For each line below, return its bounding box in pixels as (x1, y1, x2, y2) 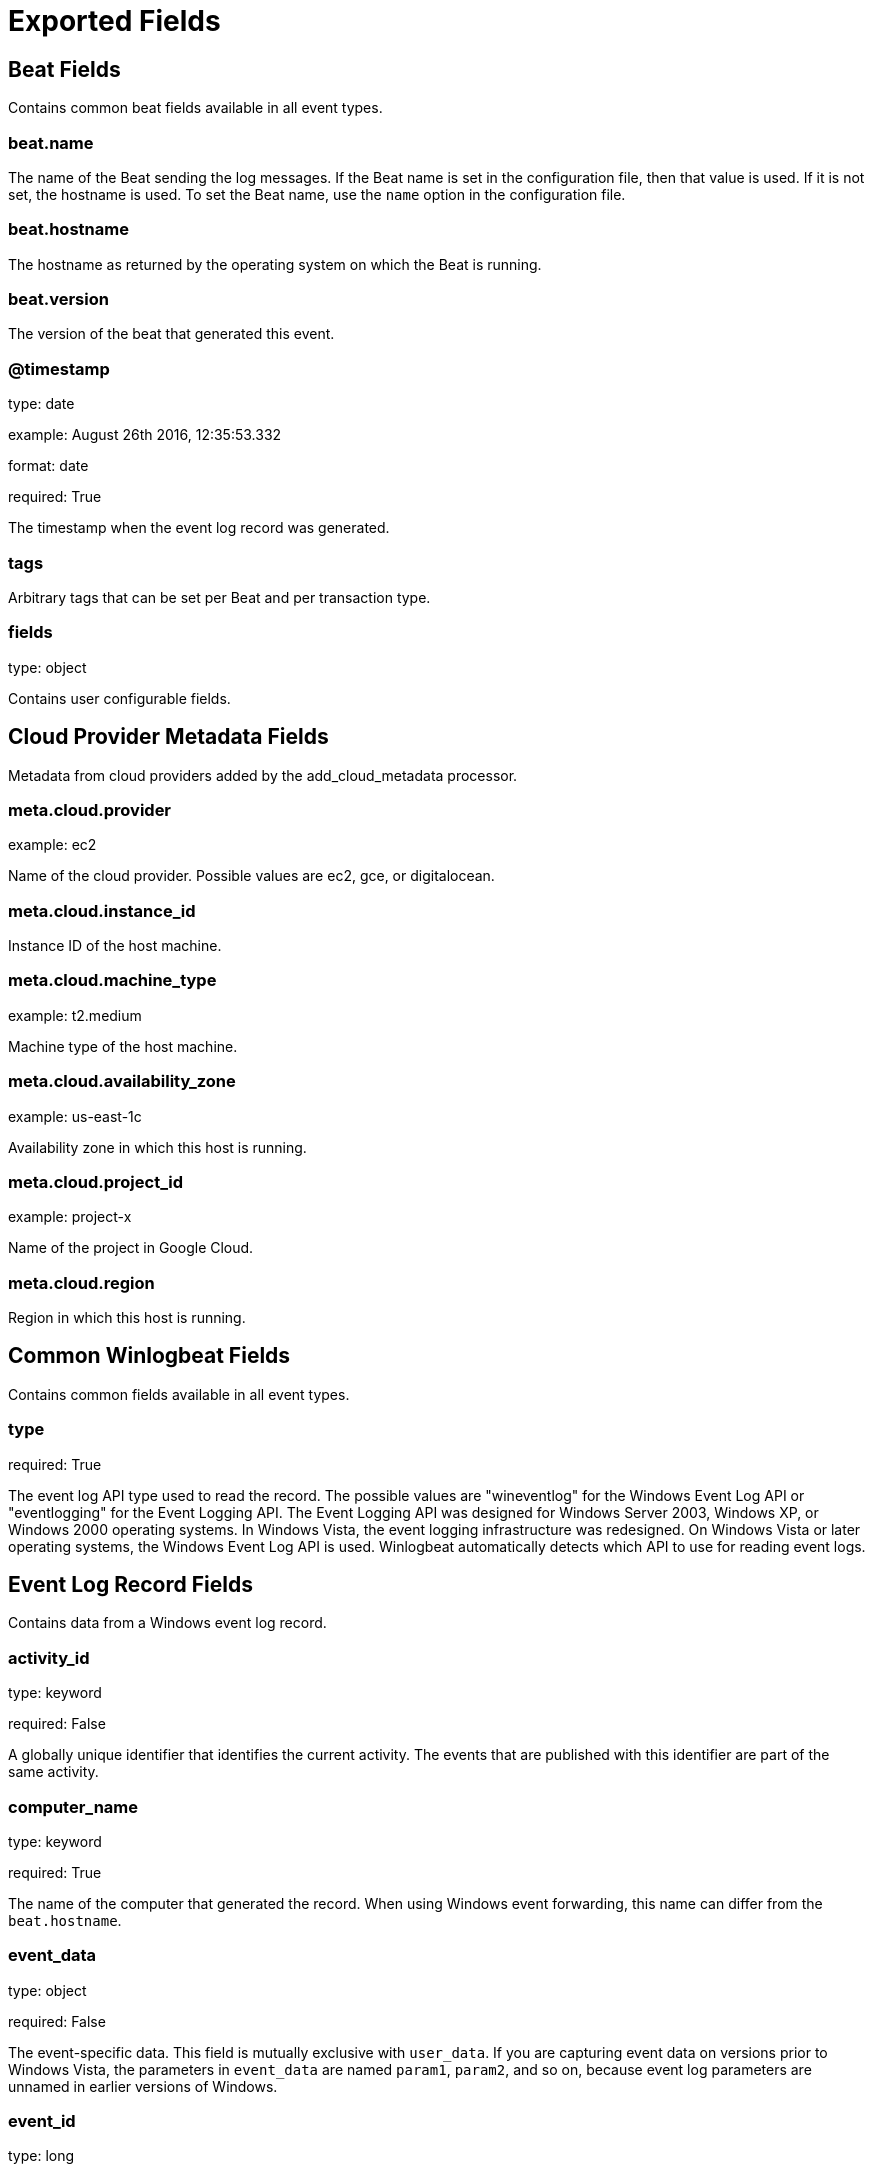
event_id (8, 2111, 76, 2132)
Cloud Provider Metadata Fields (8, 724, 329, 750)
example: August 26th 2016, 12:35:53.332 (8, 426, 282, 444)
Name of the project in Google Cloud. (8, 1239, 254, 1257)
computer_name (8, 1796, 139, 1817)
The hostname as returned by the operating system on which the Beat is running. (8, 255, 542, 273)
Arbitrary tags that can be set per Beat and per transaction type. (8, 588, 431, 606)
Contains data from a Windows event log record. (8, 1614, 327, 1632)
